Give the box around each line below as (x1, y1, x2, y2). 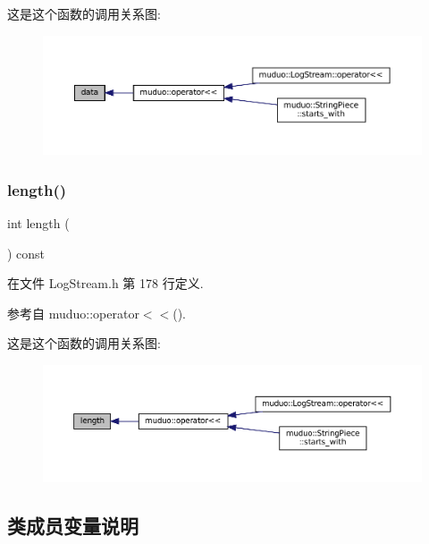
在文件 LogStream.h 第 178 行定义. (7, 274, 204, 293)
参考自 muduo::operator (7, 303, 139, 322)
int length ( (7, 213, 70, 232)
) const (7, 243, 46, 262)
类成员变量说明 (7, 511, 139, 539)
